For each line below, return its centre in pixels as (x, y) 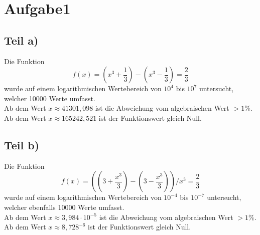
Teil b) (22, 145)
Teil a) (21, 40)
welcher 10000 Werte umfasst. (50, 98)
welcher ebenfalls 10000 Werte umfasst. (64, 207)
